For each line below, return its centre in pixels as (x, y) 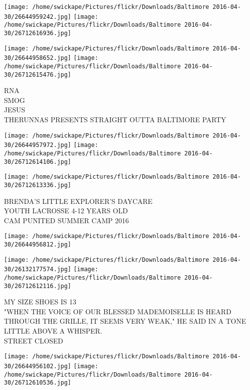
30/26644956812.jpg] (38, 244)
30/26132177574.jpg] (38, 269)
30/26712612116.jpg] (38, 286)
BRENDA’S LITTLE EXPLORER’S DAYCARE (78, 201)
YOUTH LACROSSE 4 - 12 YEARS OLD (66, 211)
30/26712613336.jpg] (38, 185)
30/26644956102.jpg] (38, 366)
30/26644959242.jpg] (38, 17)
